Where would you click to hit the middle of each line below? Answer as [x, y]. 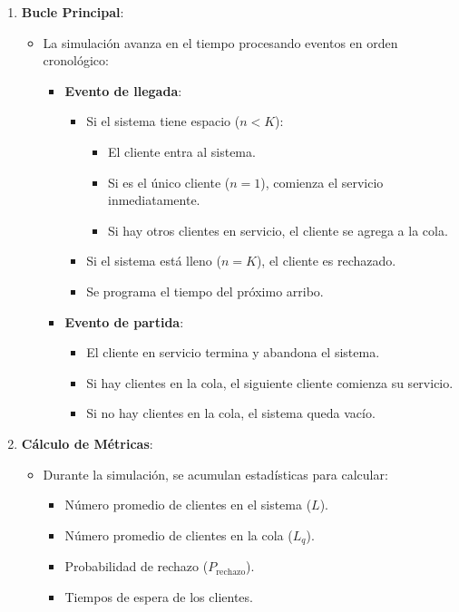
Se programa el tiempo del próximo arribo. [205, 291]
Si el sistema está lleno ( [154, 261]
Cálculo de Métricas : [87, 443]
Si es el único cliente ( [169, 182]
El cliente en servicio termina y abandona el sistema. [233, 352]
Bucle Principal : [73, 12]
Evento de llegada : [123, 90]
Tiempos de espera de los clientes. [159, 596]
